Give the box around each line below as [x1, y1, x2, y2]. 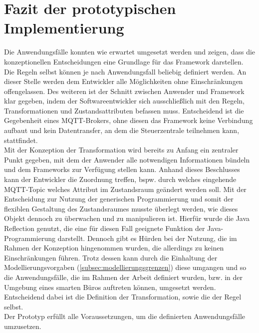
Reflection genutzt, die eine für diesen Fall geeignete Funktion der [4, 223, 205, 233]
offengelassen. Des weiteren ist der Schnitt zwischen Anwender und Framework [4, 85, 245, 96]
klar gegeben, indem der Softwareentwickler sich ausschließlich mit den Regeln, [4, 95, 245, 106]
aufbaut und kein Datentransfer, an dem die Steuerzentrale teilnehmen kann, [4, 125, 240, 135]
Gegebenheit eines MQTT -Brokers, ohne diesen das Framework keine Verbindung [4, 115, 253, 125]
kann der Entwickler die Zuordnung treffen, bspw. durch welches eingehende [4, 174, 237, 184]
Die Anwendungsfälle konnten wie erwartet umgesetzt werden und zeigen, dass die [4, 46, 256, 57]
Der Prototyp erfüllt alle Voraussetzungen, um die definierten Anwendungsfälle [4, 311, 246, 321]
